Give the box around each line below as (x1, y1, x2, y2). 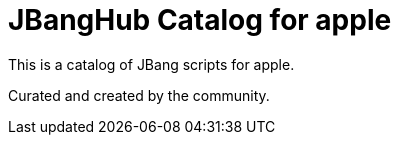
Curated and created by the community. (8, 86, 270, 104)
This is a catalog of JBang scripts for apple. (8, 55, 295, 73)
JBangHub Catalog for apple (8, 3, 392, 37)
